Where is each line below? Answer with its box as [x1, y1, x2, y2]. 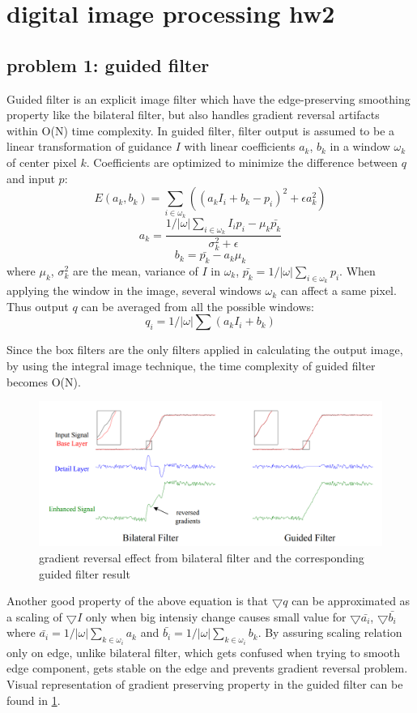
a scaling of [6, 608, 62, 625]
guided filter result [39, 565, 130, 582]
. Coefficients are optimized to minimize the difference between [86, 153, 398, 170]
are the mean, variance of [72, 262, 198, 279]
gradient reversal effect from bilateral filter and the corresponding [39, 549, 364, 566]
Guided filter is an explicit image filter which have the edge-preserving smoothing [6, 90, 411, 107]
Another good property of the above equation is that [6, 592, 269, 609]
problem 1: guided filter [6, 52, 210, 77]
